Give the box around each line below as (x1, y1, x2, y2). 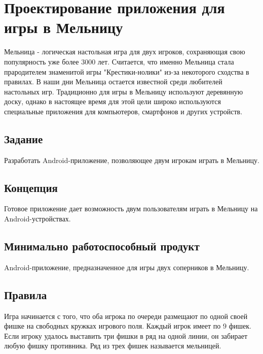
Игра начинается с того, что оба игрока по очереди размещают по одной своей (4, 310, 248, 321)
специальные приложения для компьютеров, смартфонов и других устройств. (4, 106, 243, 116)
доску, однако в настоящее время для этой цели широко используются (4, 96, 221, 107)
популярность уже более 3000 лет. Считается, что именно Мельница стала (4, 56, 234, 67)
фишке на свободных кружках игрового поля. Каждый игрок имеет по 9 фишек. (4, 320, 251, 331)
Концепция (4, 179, 58, 195)
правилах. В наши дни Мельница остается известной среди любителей (4, 76, 222, 87)
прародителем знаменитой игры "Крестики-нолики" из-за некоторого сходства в (4, 66, 249, 77)
